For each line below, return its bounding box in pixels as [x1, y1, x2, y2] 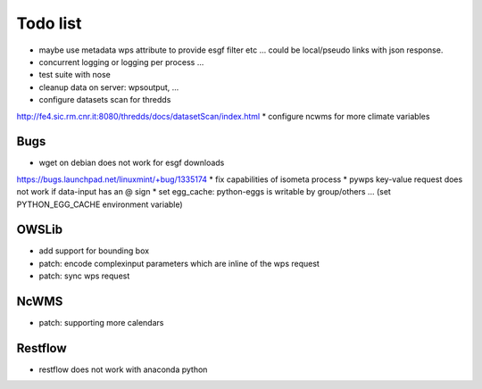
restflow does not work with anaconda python [38, 364, 208, 375]
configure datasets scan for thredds [38, 95, 171, 105]
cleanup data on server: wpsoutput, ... [38, 81, 179, 93]
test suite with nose [38, 70, 111, 80]
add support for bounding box [38, 245, 150, 256]
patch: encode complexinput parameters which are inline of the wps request [38, 258, 320, 269]
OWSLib [16, 222, 62, 237]
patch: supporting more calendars [38, 318, 164, 328]
